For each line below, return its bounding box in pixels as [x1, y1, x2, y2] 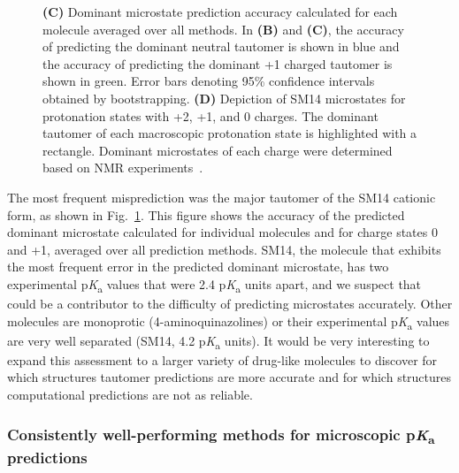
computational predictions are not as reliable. [7, 385, 253, 404]
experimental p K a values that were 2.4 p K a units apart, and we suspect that [7, 274, 422, 295]
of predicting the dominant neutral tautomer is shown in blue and [42, 37, 400, 56]
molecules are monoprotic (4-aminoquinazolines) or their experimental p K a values [7, 311, 450, 332]
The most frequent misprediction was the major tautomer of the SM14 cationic [7, 187, 436, 206]
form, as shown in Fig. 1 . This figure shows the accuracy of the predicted [7, 205, 405, 224]
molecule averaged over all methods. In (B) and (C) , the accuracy [42, 19, 404, 38]
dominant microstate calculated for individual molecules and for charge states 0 [7, 223, 438, 241]
